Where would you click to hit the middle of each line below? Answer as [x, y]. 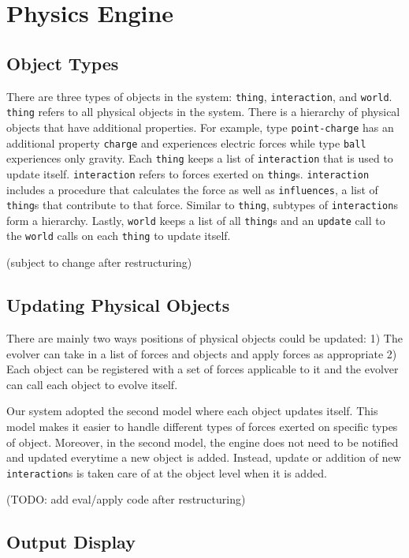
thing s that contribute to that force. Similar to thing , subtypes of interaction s [202, 205]
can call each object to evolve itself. [92, 384]
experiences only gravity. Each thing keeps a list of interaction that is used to [200, 158]
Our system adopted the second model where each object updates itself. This [192, 411]
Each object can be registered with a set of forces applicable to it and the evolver [203, 369]
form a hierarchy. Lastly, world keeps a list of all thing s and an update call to [196, 220]
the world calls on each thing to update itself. [119, 236]
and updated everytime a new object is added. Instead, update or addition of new [204, 457]
